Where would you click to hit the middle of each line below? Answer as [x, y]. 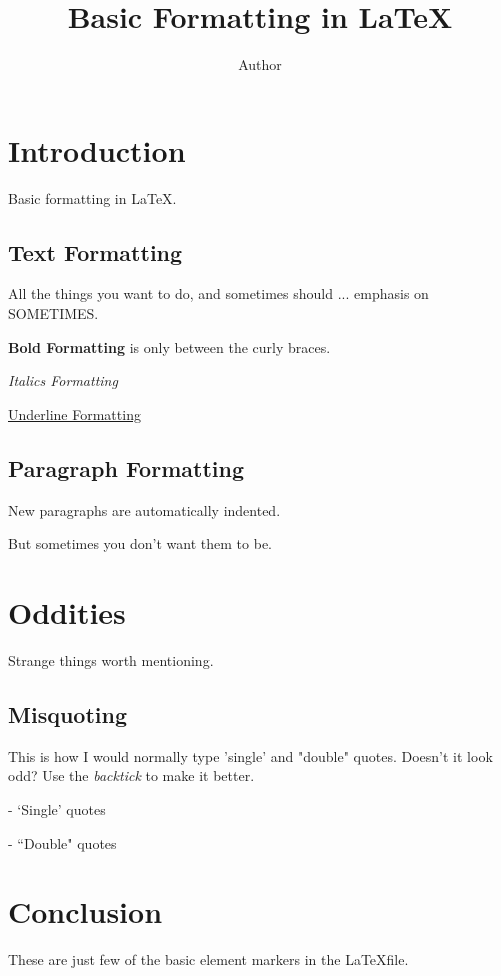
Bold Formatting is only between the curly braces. [169, 346]
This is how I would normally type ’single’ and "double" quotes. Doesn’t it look [250, 755]
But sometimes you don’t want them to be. [140, 543]
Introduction [97, 149]
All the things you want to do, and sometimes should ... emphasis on [218, 293]
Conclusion [85, 911]
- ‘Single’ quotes [57, 808]
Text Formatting [95, 251]
